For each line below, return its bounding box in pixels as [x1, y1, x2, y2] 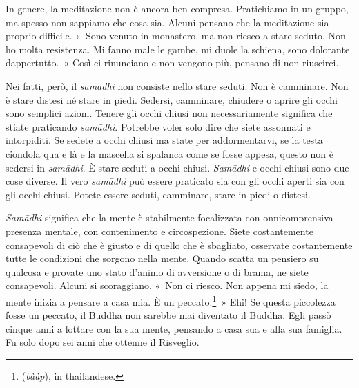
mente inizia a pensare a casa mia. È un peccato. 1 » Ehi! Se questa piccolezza [6, 292, 336, 308]
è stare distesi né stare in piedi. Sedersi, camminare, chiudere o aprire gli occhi [6, 92, 338, 107]
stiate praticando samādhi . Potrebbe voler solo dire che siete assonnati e [6, 119, 311, 133]
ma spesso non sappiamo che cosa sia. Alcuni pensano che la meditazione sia [6, 15, 329, 29]
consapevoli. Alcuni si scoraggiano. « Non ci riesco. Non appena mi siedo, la [6, 278, 329, 293]
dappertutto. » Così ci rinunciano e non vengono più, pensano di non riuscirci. [6, 55, 339, 70]
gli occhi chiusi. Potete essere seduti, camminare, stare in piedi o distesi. [6, 187, 311, 201]
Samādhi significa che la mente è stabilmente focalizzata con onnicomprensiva [6, 210, 333, 225]
